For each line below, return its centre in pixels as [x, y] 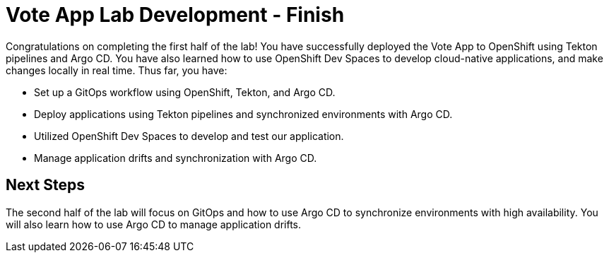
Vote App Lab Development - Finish [175, 15]
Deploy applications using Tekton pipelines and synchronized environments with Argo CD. [243, 114]
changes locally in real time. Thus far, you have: [117, 70]
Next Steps [45, 185]
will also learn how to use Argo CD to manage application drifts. [154, 224]
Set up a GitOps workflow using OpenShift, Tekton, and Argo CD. [185, 92]
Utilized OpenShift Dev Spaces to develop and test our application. [189, 136]
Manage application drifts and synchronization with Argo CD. [176, 158]
